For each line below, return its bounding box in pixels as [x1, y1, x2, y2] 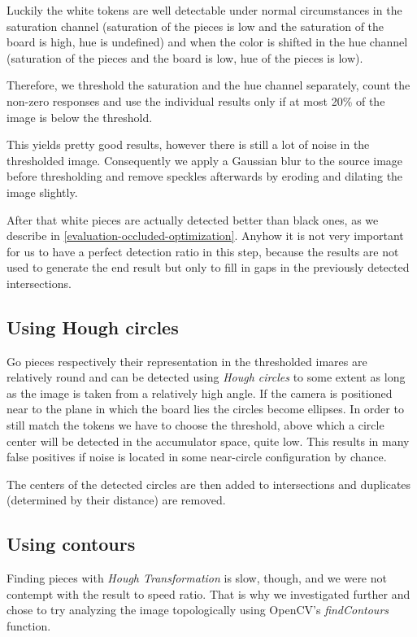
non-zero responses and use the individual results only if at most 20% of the [7, 92, 385, 109]
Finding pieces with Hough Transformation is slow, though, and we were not [7, 569, 387, 587]
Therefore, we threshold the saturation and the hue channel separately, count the [7, 76, 410, 94]
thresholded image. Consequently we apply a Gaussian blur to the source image [7, 151, 403, 168]
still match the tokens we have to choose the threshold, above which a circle [7, 417, 384, 434]
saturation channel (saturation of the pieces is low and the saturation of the [7, 17, 384, 34]
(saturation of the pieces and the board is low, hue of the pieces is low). [7, 49, 363, 66]
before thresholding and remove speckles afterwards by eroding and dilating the [7, 168, 403, 185]
